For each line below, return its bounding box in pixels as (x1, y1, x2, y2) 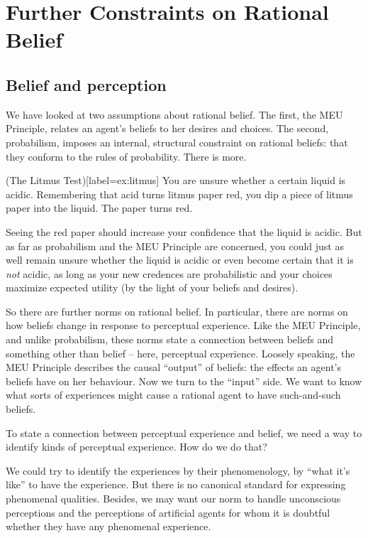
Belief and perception (6, 73, 167, 95)
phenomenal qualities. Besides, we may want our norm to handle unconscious (6, 491, 341, 506)
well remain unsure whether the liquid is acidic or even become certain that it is (6, 252, 354, 267)
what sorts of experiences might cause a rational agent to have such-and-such (6, 387, 341, 402)
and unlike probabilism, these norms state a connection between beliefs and (6, 332, 334, 347)
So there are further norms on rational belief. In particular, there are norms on (6, 303, 348, 318)
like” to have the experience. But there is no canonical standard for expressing (6, 477, 346, 492)
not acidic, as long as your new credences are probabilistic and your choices (6, 266, 333, 281)
